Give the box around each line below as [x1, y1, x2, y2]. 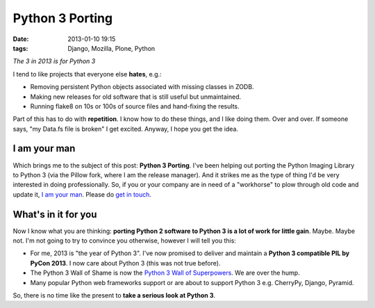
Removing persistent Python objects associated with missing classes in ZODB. [30, 83, 254, 91]
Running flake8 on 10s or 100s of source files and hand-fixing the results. [30, 102, 240, 111]
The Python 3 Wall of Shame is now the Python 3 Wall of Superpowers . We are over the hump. [30, 268, 300, 277]
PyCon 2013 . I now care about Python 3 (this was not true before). [30, 259, 221, 267]
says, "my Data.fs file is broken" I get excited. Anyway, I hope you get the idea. [12, 124, 239, 133]
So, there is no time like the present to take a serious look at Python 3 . [12, 291, 215, 299]
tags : [12, 44, 28, 52]
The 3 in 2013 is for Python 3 [12, 57, 96, 65]
